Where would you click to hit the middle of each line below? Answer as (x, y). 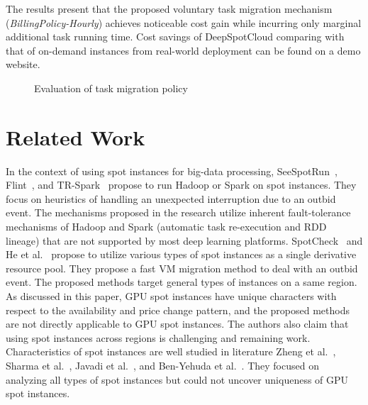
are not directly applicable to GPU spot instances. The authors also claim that (177, 324)
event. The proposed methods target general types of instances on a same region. (182, 282)
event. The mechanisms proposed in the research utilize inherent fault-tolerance (178, 212)
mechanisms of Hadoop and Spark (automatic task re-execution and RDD (166, 227)
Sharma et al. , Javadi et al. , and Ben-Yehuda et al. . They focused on (162, 365)
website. (23, 64)
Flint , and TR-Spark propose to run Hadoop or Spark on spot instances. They (181, 185)
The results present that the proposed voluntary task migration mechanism (169, 9)
